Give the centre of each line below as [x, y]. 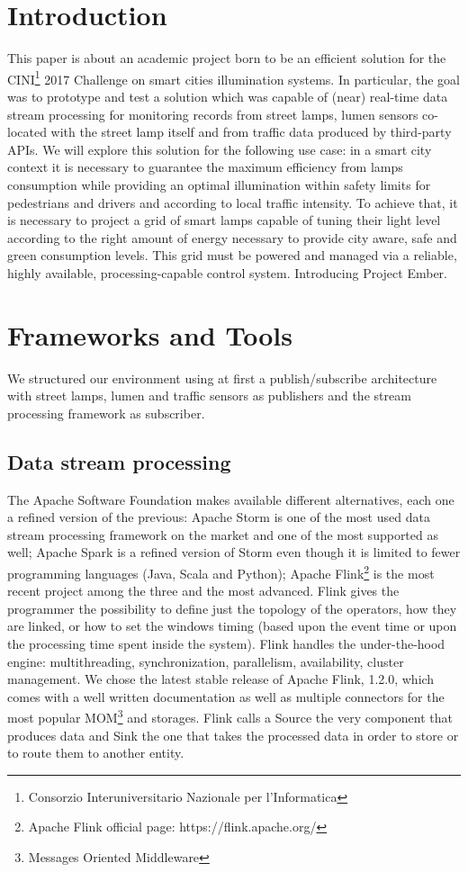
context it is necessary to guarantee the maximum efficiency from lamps [205, 167]
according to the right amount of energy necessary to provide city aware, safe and [232, 237]
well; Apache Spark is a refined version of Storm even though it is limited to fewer [234, 552]
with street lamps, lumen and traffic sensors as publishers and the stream [209, 396]
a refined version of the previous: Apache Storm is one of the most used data [219, 517]
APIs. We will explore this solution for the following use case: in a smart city [220, 149]
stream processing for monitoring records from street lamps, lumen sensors [213, 114]
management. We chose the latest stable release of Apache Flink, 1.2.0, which [221, 679]
